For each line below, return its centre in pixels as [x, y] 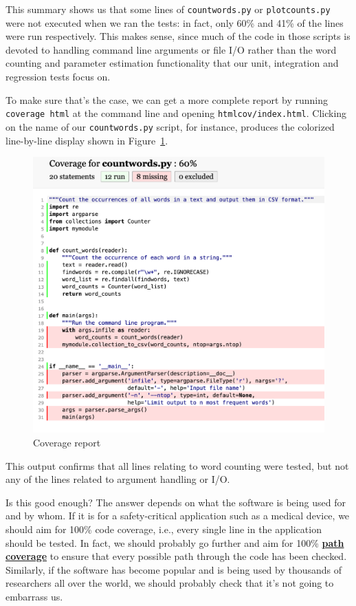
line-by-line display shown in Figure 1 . [87, 140]
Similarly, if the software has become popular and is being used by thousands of [174, 569]
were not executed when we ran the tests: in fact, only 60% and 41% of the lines [175, 22]
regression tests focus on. [58, 77]
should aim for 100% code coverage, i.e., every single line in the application [164, 529]
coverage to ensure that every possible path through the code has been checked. [176, 556]
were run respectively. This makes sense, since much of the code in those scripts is [178, 36]
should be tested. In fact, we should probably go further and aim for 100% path [175, 542]
